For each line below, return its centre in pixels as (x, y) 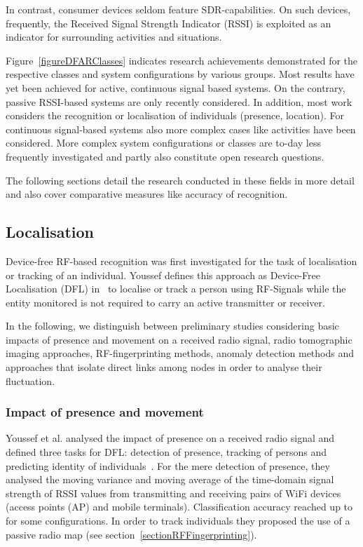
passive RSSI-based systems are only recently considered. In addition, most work (179, 101)
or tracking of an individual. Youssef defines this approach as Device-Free (163, 275)
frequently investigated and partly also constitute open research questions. (165, 156)
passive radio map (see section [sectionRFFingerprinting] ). (131, 534)
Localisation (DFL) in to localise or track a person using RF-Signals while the (176, 289)
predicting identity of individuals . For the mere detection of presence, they (168, 465)
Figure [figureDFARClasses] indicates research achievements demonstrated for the (182, 60)
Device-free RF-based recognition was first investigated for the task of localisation (181, 261)
